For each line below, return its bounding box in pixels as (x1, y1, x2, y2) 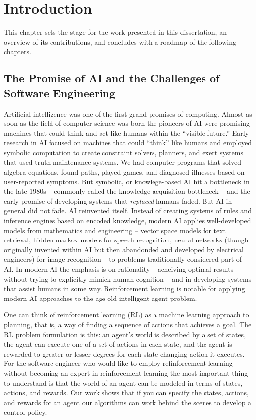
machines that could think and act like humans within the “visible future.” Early (4, 127, 249, 138)
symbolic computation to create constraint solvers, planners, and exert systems (4, 147, 243, 157)
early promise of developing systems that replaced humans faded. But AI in (4, 195, 232, 206)
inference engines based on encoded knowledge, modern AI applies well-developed (4, 215, 251, 226)
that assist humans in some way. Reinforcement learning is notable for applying (4, 283, 245, 294)
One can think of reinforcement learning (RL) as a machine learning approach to (4, 309, 249, 320)
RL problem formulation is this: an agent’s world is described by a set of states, (4, 329, 246, 339)
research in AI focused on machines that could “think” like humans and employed (4, 137, 252, 148)
